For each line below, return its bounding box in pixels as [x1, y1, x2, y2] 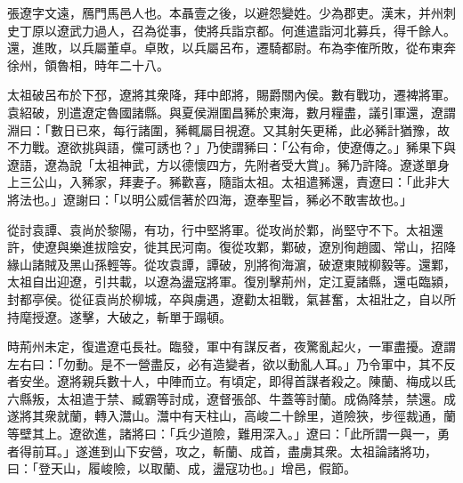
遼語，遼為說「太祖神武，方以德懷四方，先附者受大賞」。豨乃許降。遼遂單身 [7, 155, 450, 173]
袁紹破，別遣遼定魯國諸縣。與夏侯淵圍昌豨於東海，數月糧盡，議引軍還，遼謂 [7, 102, 456, 121]
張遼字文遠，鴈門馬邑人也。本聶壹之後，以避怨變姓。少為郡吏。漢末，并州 [7, 4, 443, 21]
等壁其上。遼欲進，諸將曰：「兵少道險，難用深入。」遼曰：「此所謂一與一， [7, 424, 437, 443]
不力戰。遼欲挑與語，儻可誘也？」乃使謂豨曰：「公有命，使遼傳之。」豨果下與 [7, 138, 456, 157]
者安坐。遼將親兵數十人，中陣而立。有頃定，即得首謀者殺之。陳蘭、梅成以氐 [7, 372, 456, 390]
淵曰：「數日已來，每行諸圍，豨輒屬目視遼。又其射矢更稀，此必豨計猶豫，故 [7, 120, 450, 139]
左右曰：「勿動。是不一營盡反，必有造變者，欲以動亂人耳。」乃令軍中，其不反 [7, 354, 456, 373]
